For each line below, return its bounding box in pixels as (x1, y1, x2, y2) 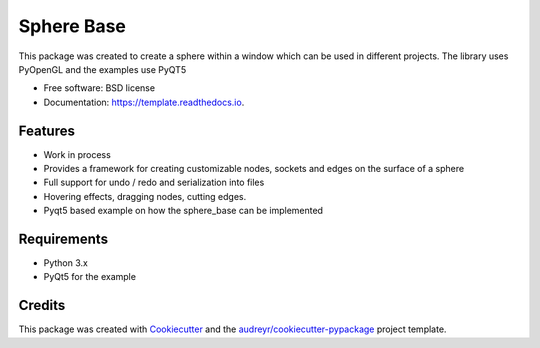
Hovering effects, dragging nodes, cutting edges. (43, 190, 247, 202)
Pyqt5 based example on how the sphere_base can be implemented (43, 205, 324, 217)
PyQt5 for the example (43, 271, 137, 283)
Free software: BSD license (43, 82, 155, 94)
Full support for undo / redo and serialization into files (43, 176, 265, 189)
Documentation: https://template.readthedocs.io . (43, 96, 245, 108)
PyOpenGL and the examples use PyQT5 (18, 63, 187, 75)
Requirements (18, 231, 109, 247)
